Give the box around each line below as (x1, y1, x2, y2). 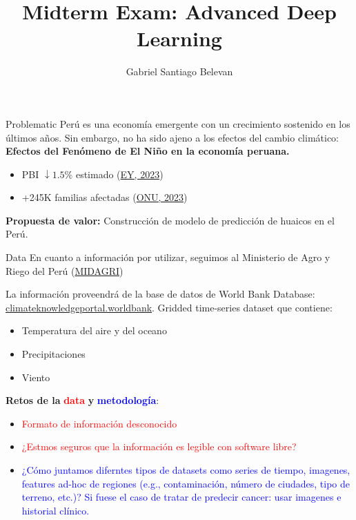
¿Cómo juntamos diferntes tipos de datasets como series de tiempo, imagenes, (21, 463, 350, 476)
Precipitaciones (21, 347, 86, 361)
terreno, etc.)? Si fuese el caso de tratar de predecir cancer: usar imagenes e (21, 490, 342, 504)
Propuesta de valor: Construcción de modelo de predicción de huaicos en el (6, 213, 335, 227)
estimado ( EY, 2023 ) (75, 166, 164, 181)
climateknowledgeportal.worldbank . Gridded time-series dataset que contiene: (6, 300, 333, 314)
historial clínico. (21, 503, 90, 517)
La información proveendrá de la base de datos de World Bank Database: (6, 287, 315, 301)
